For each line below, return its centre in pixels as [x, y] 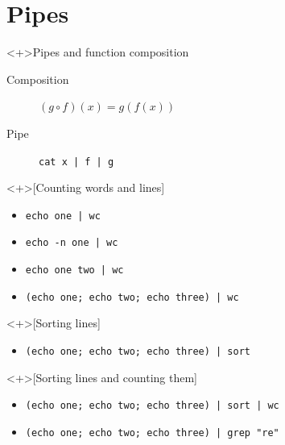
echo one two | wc [74, 270]
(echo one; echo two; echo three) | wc [132, 297]
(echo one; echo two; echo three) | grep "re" [152, 433]
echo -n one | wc [72, 243]
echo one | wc [63, 216]
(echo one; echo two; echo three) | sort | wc [152, 406]
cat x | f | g [76, 162]
